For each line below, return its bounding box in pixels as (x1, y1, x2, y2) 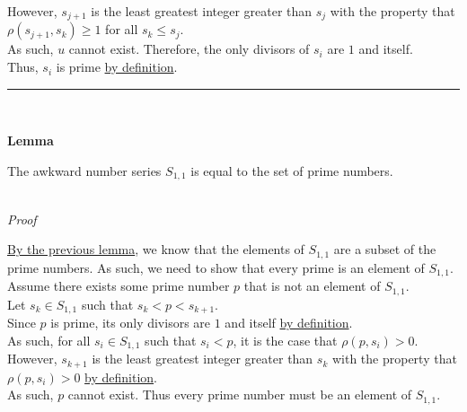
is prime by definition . (56, 57, 178, 76)
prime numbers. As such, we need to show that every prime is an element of (7, 258, 425, 276)
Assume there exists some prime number (7, 276, 230, 295)
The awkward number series (7, 161, 162, 180)
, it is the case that (233, 330, 338, 349)
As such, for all (7, 330, 91, 349)
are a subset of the (333, 240, 436, 259)
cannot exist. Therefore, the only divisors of (68, 39, 310, 58)
